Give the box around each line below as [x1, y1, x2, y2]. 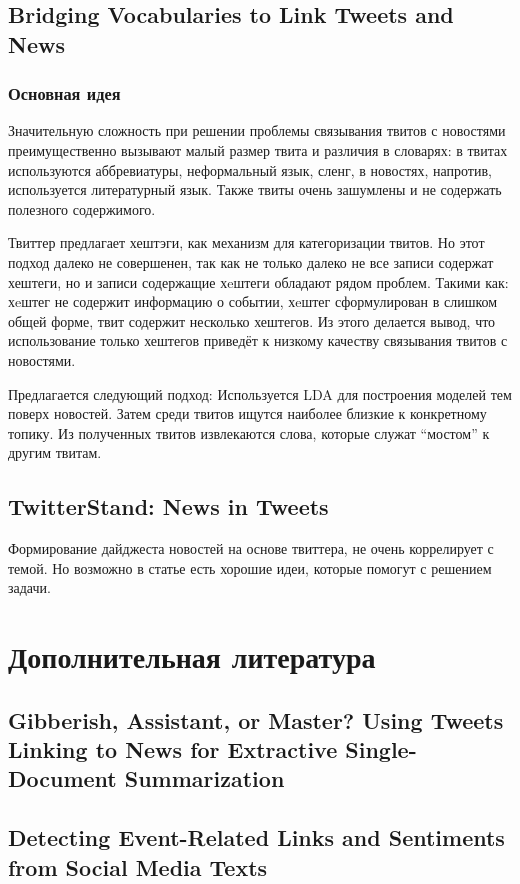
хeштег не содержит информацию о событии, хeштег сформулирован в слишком [8, 291, 498, 312]
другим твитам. [8, 442, 102, 463]
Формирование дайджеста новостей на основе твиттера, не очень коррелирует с [8, 538, 494, 559]
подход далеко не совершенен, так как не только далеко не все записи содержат [8, 251, 494, 272]
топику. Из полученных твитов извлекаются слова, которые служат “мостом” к [8, 422, 490, 443]
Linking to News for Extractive [8, 734, 338, 765]
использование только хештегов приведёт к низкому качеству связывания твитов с [8, 330, 508, 351]
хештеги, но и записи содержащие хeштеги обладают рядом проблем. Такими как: [8, 271, 509, 292]
